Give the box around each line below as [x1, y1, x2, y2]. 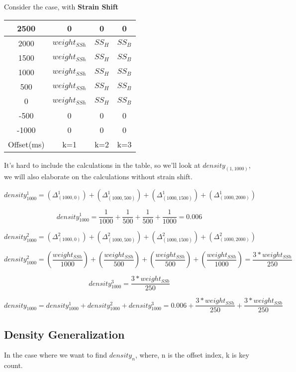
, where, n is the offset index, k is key [135, 350, 249, 360]
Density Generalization [4, 326, 125, 342]
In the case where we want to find [4, 350, 107, 360]
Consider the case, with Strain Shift [4, 1, 118, 11]
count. [4, 360, 23, 371]
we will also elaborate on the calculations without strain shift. [4, 171, 193, 182]
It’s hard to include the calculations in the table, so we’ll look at [4, 159, 200, 170]
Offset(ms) [8, 138, 45, 150]
